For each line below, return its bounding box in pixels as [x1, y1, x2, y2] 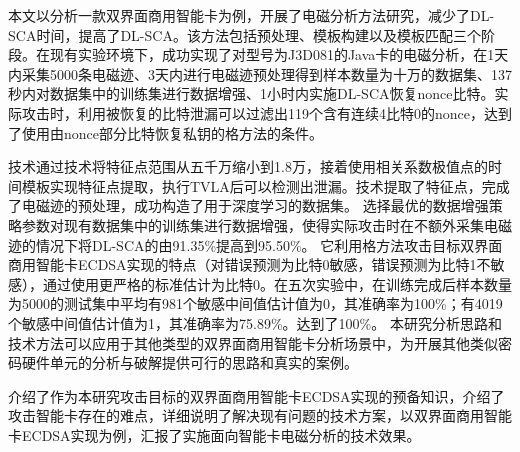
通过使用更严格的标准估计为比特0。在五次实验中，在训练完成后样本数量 [42, 273, 512, 294]
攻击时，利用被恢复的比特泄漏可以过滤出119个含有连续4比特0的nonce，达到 [21, 102, 512, 123]
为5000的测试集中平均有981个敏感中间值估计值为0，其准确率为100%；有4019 [8, 293, 503, 314]
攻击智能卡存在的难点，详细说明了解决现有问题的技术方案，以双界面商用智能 [8, 405, 512, 426]
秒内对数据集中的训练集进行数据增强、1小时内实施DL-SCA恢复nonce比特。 [8, 83, 495, 104]
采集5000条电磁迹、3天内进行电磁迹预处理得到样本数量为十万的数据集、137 [21, 63, 512, 84]
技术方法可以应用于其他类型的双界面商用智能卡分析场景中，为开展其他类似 [8, 332, 498, 353]
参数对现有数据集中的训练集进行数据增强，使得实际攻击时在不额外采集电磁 [21, 214, 512, 235]
